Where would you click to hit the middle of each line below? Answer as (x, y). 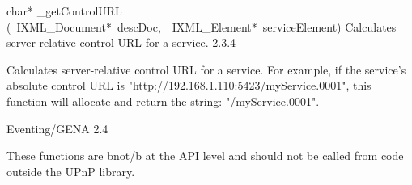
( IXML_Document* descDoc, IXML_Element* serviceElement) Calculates (202, 26)
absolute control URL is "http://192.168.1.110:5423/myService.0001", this (189, 85)
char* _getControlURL (64, 11)
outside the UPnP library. (71, 171)
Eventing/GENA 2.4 (57, 128)
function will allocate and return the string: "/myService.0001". (163, 101)
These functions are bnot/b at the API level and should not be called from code (205, 156)
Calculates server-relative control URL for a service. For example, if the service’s (206, 69)
